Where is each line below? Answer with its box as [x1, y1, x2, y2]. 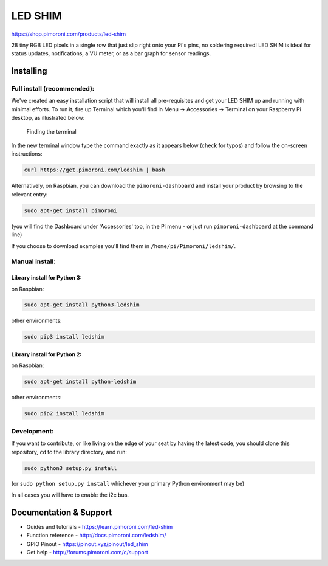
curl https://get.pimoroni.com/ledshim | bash [24, 167, 165, 173]
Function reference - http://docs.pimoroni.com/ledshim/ [26, 532, 166, 539]
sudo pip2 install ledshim [24, 410, 104, 417]
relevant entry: [11, 190, 48, 198]
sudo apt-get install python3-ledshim [24, 302, 140, 308]
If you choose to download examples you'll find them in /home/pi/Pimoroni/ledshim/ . [11, 242, 236, 249]
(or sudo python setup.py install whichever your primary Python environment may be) [11, 480, 245, 488]
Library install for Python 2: [11, 351, 82, 358]
